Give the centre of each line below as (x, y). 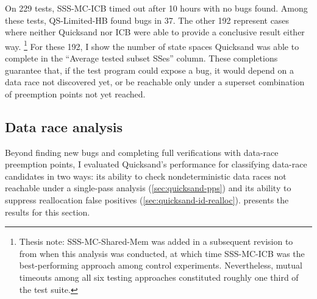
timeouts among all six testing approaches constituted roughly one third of (159, 277)
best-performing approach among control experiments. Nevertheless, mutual (161, 265)
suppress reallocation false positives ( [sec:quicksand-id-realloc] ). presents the (147, 199)
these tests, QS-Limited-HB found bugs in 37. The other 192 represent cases (147, 20)
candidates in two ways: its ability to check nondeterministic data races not (146, 176)
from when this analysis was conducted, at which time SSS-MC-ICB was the (162, 253)
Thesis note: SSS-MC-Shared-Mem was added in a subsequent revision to (156, 241)
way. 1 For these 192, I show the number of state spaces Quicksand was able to (152, 45)
